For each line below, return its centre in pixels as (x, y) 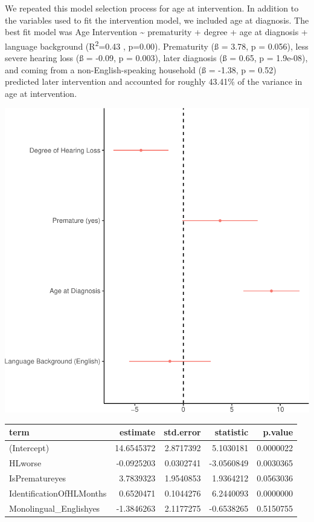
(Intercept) (29, 448)
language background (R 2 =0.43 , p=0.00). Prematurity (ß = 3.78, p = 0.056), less (157, 45)
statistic (232, 432)
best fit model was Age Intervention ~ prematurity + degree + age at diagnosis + (156, 32)
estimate (137, 432)
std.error (182, 432)
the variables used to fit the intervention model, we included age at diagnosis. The (157, 20)
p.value (278, 432)
